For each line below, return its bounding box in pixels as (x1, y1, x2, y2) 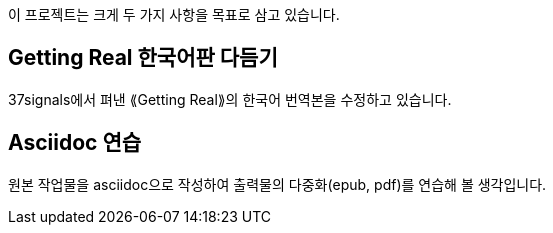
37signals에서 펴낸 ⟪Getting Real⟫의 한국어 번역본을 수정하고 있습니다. (8, 90, 452, 108)
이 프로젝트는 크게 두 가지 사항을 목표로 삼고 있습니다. (8, 6, 340, 23)
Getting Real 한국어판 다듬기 (8, 45, 278, 71)
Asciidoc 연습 (8, 130, 142, 156)
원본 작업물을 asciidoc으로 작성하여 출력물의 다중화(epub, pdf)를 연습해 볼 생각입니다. (8, 175, 547, 193)
